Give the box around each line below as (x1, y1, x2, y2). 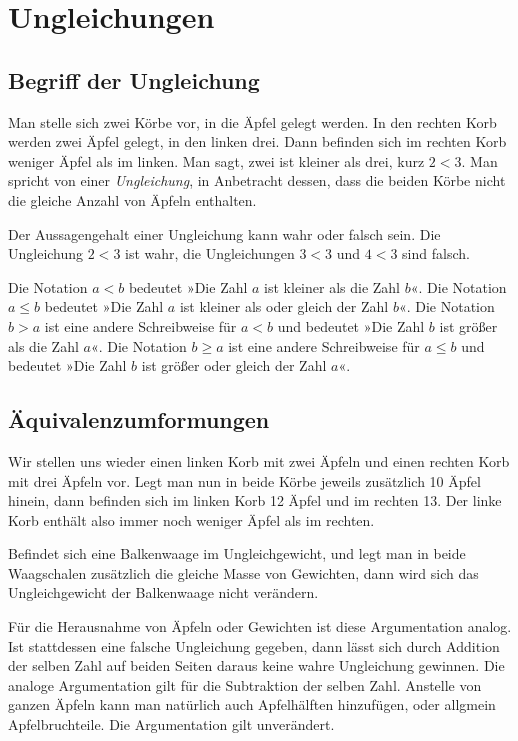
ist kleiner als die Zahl (264, 276, 401, 297)
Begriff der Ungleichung (8, 64, 260, 95)
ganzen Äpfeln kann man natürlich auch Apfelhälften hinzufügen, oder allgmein (8, 694, 496, 715)
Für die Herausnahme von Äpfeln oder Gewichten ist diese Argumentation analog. (8, 616, 512, 637)
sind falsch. (402, 243, 470, 264)
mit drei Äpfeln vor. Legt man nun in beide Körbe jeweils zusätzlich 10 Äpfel (8, 470, 481, 491)
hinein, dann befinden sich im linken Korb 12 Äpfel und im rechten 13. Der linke (8, 490, 502, 511)
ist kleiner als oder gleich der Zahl (179, 296, 389, 317)
